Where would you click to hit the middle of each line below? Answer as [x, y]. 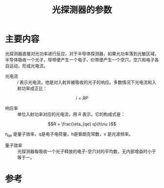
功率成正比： [34, 88]
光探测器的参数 [82, 10]
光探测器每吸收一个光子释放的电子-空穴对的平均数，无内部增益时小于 [87, 151]
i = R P [82, 98]
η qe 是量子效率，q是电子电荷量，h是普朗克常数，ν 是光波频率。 [69, 134]
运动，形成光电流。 [28, 66]
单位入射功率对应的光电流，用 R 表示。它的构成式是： [71, 114]
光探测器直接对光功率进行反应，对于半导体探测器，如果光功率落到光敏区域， [82, 54]
